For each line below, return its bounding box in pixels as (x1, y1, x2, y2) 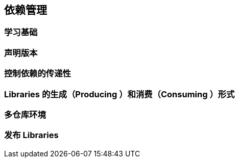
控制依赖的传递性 (4, 68, 71, 79)
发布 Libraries (4, 130, 59, 141)
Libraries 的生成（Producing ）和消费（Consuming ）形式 (4, 89, 235, 99)
